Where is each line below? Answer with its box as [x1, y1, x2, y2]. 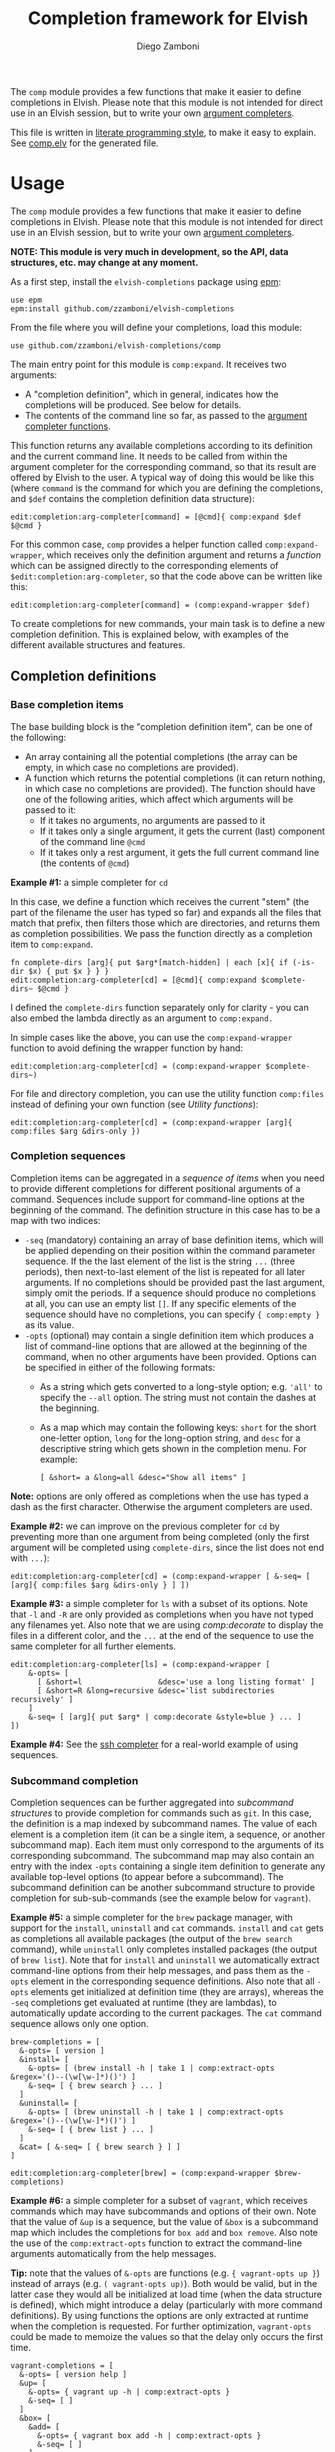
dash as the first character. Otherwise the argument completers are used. [10, 1500, 313, 1512]
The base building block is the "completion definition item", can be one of [10, 720, 313, 732]
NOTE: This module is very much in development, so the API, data [10, 245, 289, 257]
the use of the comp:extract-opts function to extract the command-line [10, 2237, 303, 2249]
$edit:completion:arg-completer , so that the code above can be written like [10, 570, 323, 582]
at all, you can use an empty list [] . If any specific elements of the [24, 1297, 297, 1309]
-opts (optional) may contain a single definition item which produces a [24, 1329, 315, 1341]
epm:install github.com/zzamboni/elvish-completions [10, 303, 235, 314]
